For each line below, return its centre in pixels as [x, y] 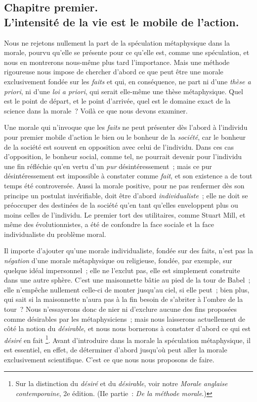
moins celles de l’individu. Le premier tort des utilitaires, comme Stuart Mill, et [125, 214]
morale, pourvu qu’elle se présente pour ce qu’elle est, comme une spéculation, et [127, 52]
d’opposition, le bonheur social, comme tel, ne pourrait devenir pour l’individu [123, 156]
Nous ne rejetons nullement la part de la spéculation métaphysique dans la [117, 42]
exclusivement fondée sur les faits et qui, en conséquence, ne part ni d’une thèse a [128, 81]
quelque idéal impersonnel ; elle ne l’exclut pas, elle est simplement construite [122, 270]
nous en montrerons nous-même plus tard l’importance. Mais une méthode [117, 62]
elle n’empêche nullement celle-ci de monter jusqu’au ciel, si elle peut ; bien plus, [127, 289]
